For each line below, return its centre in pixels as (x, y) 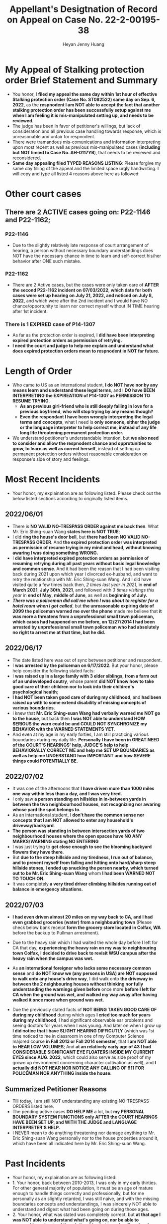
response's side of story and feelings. (51, 459)
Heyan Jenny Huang (83, 44)
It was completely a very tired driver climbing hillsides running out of (84, 884)
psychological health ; (35, 692)
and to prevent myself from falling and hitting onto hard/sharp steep (84, 863)
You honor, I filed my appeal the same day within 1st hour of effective (85, 94)
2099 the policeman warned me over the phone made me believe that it (87, 611)
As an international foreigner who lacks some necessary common (82, 968)
